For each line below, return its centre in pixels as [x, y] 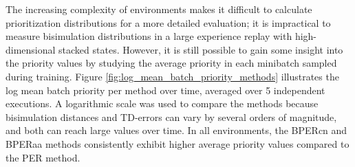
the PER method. [43, 157]
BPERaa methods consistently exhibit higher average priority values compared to [177, 143]
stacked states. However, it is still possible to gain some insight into [201, 49]
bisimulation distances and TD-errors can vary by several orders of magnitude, [171, 116]
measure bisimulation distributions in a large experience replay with [149, 36]
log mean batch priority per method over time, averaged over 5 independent [165, 90]
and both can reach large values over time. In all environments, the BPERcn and [176, 130]
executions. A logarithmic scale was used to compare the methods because [162, 103]
